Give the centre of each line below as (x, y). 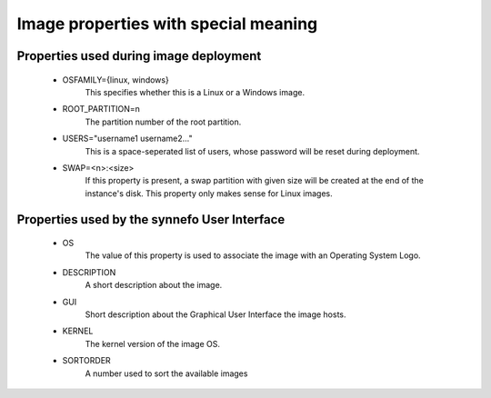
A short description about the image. (154, 285)
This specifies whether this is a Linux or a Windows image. (195, 92)
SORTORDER (86, 361)
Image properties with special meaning (167, 24)
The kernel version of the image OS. (153, 343)
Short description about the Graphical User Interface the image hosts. (215, 314)
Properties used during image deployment (139, 56)
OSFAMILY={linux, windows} (116, 80)
